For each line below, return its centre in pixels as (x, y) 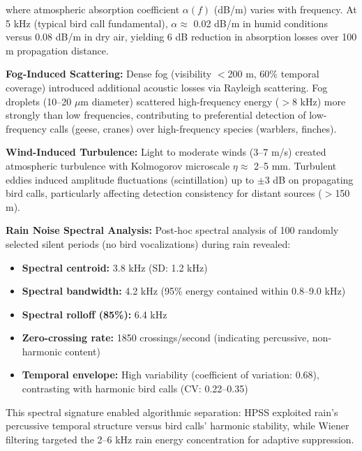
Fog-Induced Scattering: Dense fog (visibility (109, 74)
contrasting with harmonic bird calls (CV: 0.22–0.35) (135, 389)
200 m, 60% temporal (273, 74)
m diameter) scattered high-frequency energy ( (180, 101)
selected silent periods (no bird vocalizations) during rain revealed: (148, 243)
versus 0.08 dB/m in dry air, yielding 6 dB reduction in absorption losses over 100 (181, 37)
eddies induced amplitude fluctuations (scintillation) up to (130, 179)
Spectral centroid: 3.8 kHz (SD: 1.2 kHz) (115, 267)
